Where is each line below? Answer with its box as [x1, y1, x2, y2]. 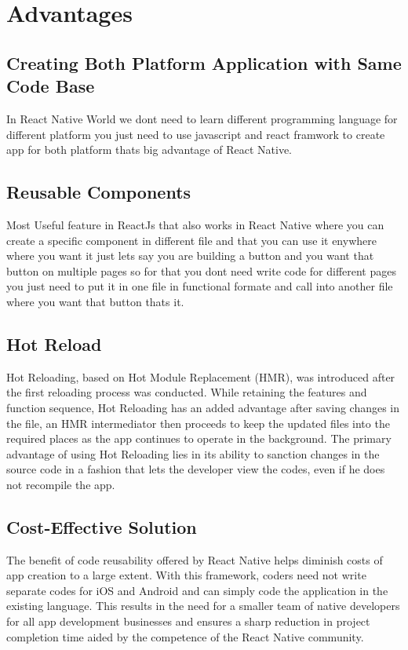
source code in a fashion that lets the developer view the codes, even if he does [6, 461, 385, 477]
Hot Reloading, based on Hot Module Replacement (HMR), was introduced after [6, 368, 395, 385]
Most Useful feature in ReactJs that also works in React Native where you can [6, 216, 384, 232]
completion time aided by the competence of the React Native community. [6, 628, 364, 645]
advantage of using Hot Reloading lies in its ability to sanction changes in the [6, 445, 380, 462]
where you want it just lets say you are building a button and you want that [6, 247, 374, 264]
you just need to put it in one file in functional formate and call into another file [6, 278, 393, 294]
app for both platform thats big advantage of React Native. [6, 141, 292, 158]
